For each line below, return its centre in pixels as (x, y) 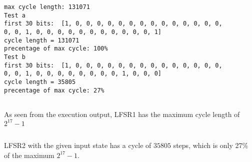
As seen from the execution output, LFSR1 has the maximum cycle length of (122, 114)
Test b (15, 57)
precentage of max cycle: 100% (56, 49)
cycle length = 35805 (40, 82)
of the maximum (29, 155)
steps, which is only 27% (211, 145)
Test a (15, 15)
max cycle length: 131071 (47, 7)
